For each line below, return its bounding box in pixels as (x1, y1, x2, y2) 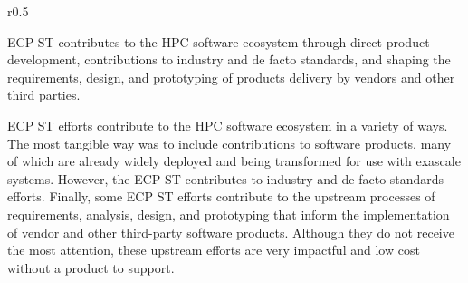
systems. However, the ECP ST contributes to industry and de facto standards (7, 169, 444, 188)
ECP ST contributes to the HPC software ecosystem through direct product (7, 32, 430, 51)
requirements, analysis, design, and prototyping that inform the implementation (7, 204, 450, 223)
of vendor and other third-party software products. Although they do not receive (7, 222, 454, 241)
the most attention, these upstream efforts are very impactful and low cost (7, 240, 420, 259)
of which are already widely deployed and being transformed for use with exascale (7, 151, 461, 171)
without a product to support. (7, 258, 175, 277)
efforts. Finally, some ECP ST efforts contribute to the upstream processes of (7, 187, 435, 206)
